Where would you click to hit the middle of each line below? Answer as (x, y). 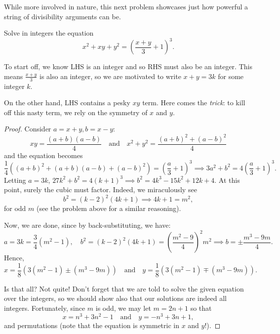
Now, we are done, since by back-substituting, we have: (87, 225)
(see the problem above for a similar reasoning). (109, 208)
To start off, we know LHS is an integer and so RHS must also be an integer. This (128, 66)
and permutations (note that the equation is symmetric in (92, 325)
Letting (15, 180)
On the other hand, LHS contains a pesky (67, 103)
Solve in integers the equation (49, 33)
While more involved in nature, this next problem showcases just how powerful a (126, 6)
